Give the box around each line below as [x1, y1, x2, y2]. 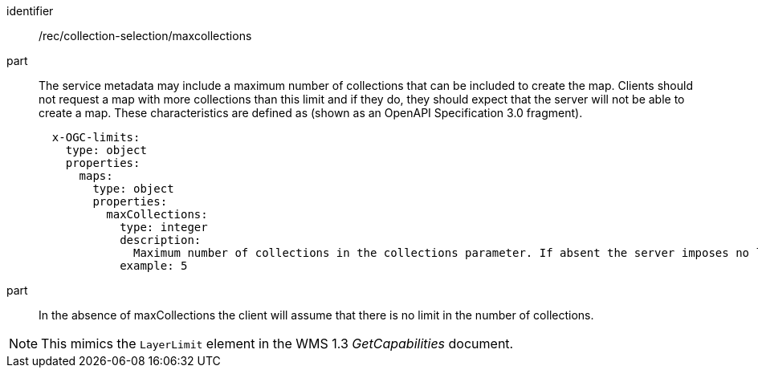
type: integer [120, 221, 208, 234]
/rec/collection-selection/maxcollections [39, 29, 252, 43]
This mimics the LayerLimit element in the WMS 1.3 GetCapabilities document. [41, 335, 514, 352]
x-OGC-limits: [51, 131, 141, 144]
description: [120, 234, 202, 246]
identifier [6, 4, 54, 18]
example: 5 [120, 259, 188, 272]
